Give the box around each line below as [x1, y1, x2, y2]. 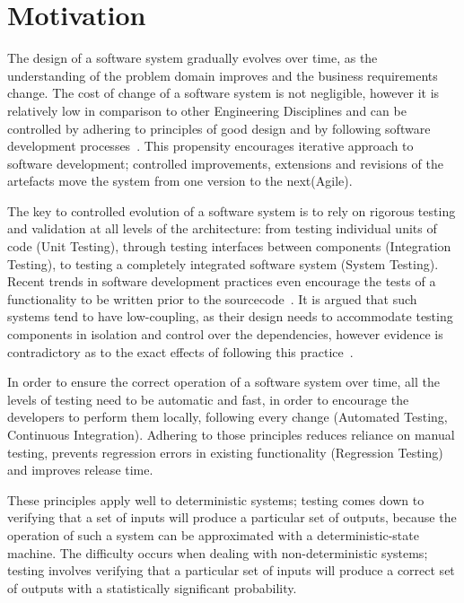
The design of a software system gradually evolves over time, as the [7, 48, 378, 67]
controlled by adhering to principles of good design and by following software [7, 118, 431, 137]
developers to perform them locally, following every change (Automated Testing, [7, 407, 448, 426]
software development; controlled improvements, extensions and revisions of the [7, 153, 443, 172]
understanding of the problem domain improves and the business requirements [7, 66, 438, 84]
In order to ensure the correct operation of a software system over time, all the [7, 372, 441, 391]
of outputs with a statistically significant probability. [7, 578, 297, 597]
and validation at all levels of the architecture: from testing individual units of [7, 219, 437, 238]
